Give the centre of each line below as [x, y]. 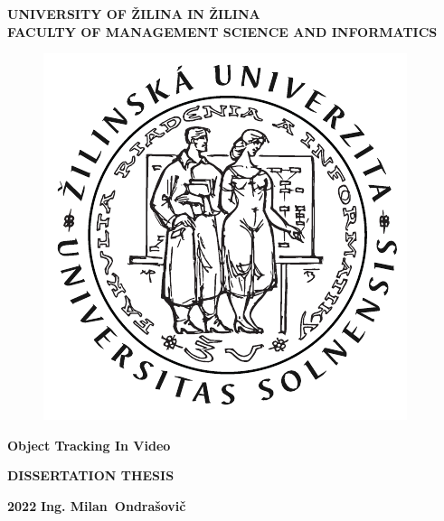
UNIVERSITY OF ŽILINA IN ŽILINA [134, 14]
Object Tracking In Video [89, 445]
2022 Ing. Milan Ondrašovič [97, 505]
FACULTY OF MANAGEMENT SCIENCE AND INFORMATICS [222, 31]
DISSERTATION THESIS [91, 475]
